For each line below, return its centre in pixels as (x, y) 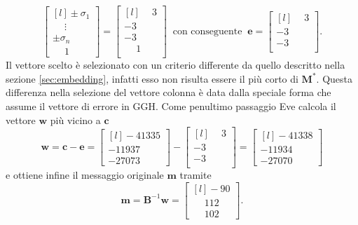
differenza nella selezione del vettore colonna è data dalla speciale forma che (168, 92)
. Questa (334, 78)
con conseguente (207, 32)
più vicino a (75, 120)
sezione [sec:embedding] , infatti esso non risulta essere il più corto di (152, 78)
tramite (195, 175)
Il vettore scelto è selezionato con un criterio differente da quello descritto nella (175, 65)
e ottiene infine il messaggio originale (85, 175)
